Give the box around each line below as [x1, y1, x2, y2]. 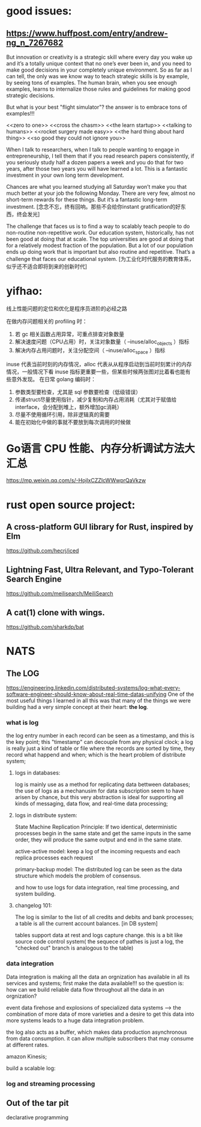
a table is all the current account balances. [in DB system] [14, 920, 158, 927]
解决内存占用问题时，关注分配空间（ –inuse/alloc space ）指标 [14, 346, 166, 355]
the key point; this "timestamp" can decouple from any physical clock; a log [6, 739, 193, 746]
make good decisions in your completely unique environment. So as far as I [6, 66, 192, 73]
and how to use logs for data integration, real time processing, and [14, 884, 180, 891]
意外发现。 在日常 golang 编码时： [11, 375, 96, 382]
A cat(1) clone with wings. [6, 607, 105, 618]
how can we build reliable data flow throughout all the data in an [6, 986, 165, 993]
